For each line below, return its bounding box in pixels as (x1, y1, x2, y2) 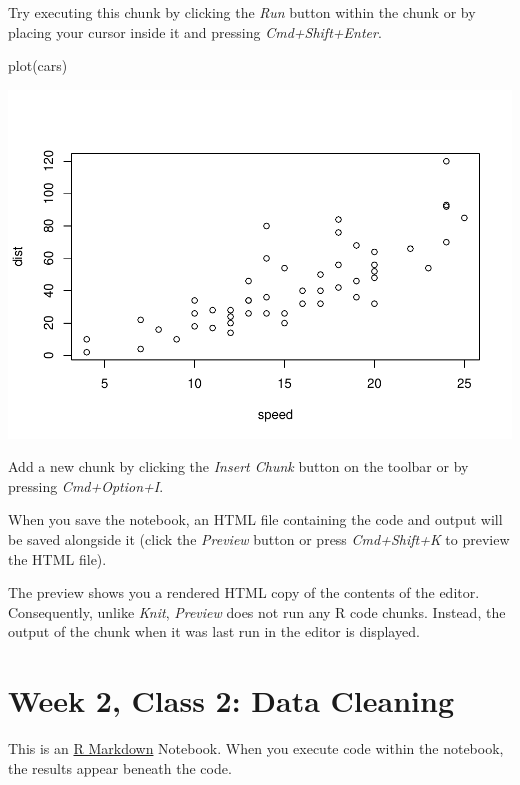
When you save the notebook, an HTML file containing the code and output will (8, 509, 503, 530)
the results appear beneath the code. (8, 757, 232, 778)
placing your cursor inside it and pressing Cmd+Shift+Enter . (8, 21, 382, 42)
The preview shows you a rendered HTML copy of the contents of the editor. (8, 582, 480, 603)
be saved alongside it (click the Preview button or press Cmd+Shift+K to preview (8, 529, 510, 550)
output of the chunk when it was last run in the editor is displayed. (8, 621, 420, 642)
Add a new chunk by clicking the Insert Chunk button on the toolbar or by (8, 456, 469, 477)
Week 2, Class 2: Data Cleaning (8, 680, 455, 721)
